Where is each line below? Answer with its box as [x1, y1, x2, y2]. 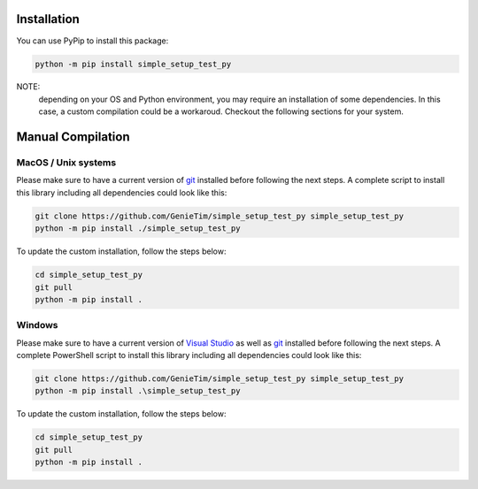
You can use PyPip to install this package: [16, 35, 169, 46]
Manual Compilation [16, 129, 130, 145]
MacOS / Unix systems [16, 157, 117, 169]
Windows [16, 319, 58, 332]
